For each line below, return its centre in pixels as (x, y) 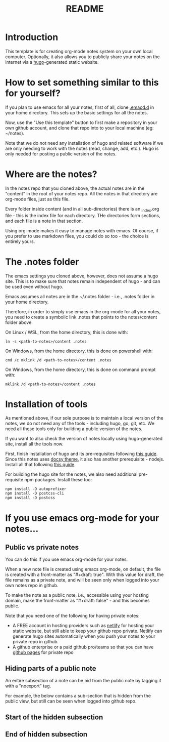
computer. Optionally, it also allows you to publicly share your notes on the (82, 57)
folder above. (19, 322)
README (85, 9)
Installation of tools (46, 404)
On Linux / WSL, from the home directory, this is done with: (67, 332)
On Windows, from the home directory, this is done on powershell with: (79, 351)
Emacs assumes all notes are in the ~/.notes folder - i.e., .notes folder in (80, 296)
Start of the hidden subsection (54, 717)
